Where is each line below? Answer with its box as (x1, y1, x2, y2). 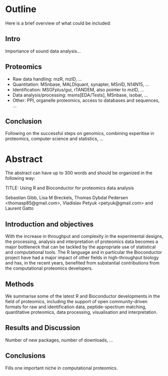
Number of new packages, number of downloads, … (5, 337, 113, 343)
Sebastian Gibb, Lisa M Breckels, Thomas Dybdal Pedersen (5, 195, 128, 201)
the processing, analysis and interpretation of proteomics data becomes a (5, 238, 158, 244)
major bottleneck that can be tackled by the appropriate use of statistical (5, 244, 156, 250)
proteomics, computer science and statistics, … (5, 136, 104, 142)
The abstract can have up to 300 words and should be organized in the (5, 170, 152, 176)
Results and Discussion (5, 324, 80, 332)
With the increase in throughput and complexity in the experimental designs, (5, 233, 163, 239)
